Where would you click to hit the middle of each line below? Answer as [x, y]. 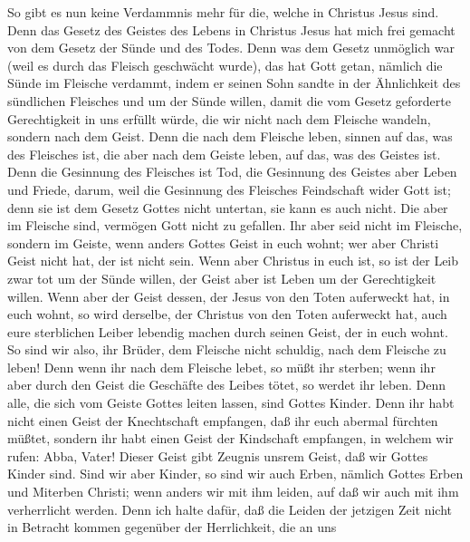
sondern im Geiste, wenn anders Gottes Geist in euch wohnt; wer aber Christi [223, 242]
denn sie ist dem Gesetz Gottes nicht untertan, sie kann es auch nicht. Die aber [228, 207]
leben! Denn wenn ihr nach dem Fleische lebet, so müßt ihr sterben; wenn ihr [221, 367]
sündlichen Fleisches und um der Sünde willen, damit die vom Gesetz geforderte [229, 100]
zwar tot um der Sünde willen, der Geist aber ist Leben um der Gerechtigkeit [222, 278]
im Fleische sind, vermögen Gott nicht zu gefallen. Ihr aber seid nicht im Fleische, [235, 225]
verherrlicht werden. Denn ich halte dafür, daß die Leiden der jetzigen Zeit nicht [230, 509]
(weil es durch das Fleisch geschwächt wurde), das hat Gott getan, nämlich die [225, 65]
